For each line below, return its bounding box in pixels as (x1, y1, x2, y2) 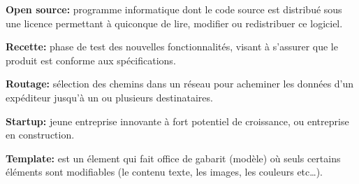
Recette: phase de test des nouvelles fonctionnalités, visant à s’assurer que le (6, 39, 338, 54)
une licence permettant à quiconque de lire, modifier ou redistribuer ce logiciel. (6, 15, 343, 30)
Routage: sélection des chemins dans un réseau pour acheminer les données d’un (6, 76, 354, 91)
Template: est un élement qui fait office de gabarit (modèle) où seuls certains (6, 150, 341, 165)
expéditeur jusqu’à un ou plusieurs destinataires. (6, 90, 213, 104)
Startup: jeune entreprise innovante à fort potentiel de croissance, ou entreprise (6, 113, 349, 128)
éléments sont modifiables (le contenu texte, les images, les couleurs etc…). (6, 164, 323, 179)
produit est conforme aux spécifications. (6, 52, 176, 67)
